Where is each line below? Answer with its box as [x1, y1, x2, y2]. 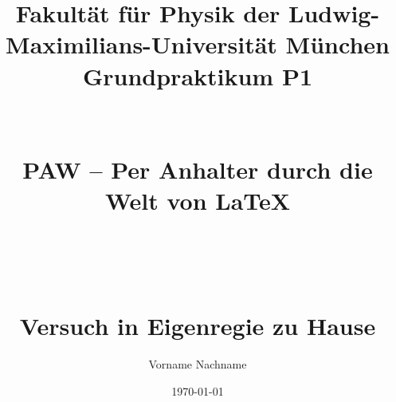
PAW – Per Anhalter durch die [22, 153, 373, 186]
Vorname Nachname [148, 356, 247, 372]
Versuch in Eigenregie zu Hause [19, 309, 376, 342]
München [285, 28, 390, 61]
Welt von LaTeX [104, 184, 291, 217]
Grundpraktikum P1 [82, 59, 313, 92]
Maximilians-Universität [6, 28, 277, 61]
